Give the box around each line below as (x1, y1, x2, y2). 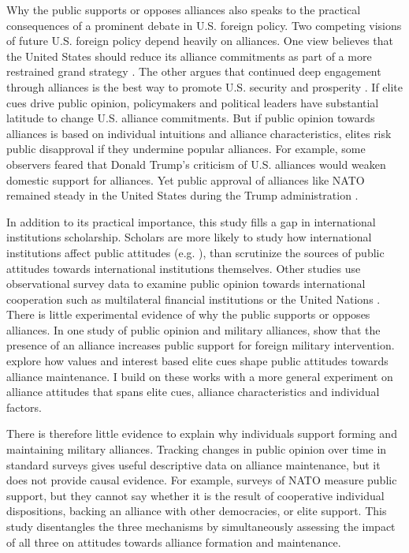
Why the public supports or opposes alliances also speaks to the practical (6, 2, 361, 17)
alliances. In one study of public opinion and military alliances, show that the (6, 321, 381, 338)
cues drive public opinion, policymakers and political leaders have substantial (6, 94, 379, 110)
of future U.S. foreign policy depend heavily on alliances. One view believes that (6, 32, 394, 49)
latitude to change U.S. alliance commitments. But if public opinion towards (6, 110, 375, 126)
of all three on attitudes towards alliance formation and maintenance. (6, 533, 341, 550)
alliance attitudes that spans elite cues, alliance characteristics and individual (6, 383, 380, 400)
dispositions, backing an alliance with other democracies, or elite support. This (6, 503, 387, 519)
